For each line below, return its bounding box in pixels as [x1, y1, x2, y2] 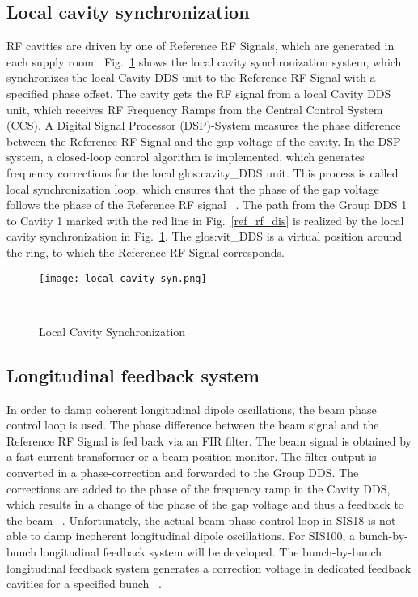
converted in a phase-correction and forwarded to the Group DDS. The [6, 463, 359, 480]
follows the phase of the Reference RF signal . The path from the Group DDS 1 [6, 196, 407, 213]
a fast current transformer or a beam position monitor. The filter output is [6, 448, 377, 465]
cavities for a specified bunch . [6, 575, 162, 592]
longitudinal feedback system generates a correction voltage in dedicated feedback [6, 559, 412, 576]
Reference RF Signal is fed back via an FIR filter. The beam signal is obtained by [6, 432, 412, 449]
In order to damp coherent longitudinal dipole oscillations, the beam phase [6, 400, 377, 417]
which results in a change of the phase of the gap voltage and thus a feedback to [6, 496, 404, 513]
